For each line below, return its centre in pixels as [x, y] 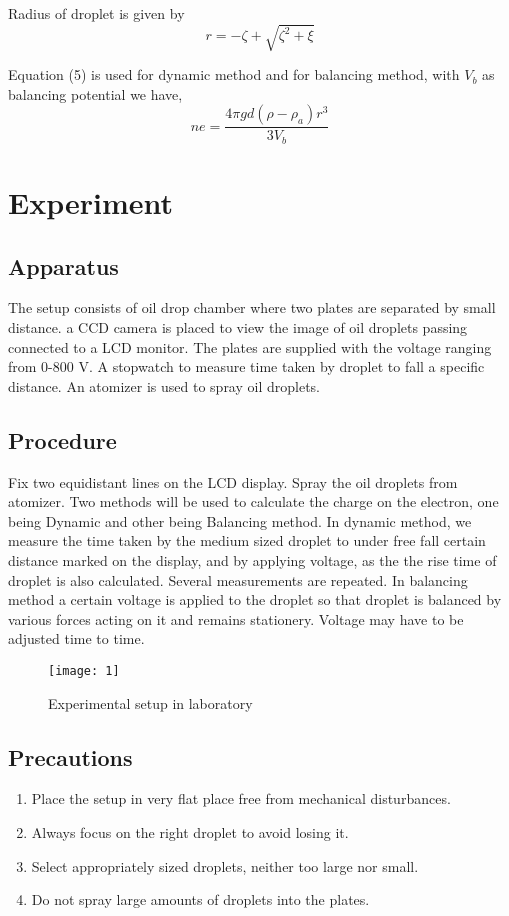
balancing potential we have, [95, 93]
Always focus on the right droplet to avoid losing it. [190, 831]
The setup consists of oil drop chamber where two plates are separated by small [252, 307]
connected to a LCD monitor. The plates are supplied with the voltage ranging [250, 346]
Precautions [70, 756]
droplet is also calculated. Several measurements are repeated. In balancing [238, 579]
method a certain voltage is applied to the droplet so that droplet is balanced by [255, 599]
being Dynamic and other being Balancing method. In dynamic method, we [240, 520]
